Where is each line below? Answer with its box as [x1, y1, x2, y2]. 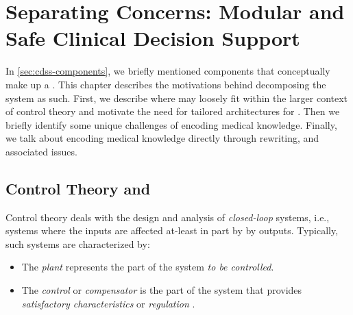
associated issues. [5, 144, 77, 158]
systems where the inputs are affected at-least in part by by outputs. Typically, [5, 223, 339, 238]
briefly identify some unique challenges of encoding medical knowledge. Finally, [5, 117, 337, 131]
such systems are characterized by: [5, 236, 150, 251]
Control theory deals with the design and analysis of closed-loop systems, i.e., [5, 210, 330, 224]
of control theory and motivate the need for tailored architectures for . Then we [5, 104, 340, 118]
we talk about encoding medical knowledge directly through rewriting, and [5, 131, 319, 145]
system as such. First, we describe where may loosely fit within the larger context [5, 90, 348, 105]
